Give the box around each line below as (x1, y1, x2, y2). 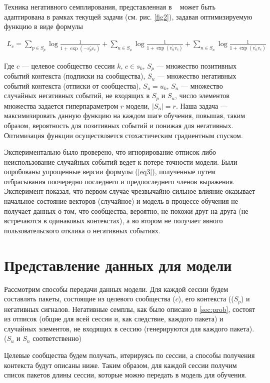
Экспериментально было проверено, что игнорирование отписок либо (4, 147, 216, 157)
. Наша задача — (175, 100, 227, 111)
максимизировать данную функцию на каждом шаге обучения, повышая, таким (4, 110, 245, 121)
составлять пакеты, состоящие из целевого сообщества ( (4, 293, 175, 304)
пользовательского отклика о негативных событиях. (4, 225, 160, 235)
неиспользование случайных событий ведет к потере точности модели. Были (4, 156, 237, 167)
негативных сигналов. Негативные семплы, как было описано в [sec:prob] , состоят (4, 303, 255, 314)
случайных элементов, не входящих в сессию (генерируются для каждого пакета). (4, 323, 254, 333)
